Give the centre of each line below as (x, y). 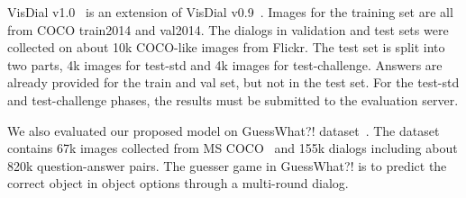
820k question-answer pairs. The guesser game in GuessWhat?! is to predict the (227, 165)
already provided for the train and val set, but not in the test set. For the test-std (233, 82)
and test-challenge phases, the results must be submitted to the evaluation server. (233, 99)
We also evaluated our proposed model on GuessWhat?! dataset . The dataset (224, 130)
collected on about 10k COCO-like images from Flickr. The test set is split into (226, 47)
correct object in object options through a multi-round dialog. (178, 183)
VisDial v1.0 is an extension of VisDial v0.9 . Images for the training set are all (230, 12)
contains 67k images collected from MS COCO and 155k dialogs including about (233, 148)
